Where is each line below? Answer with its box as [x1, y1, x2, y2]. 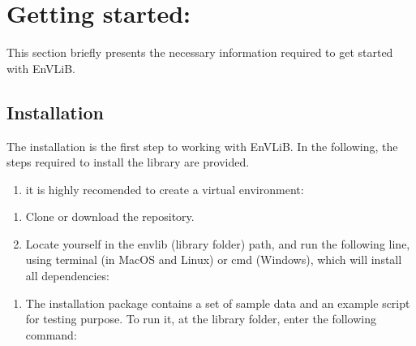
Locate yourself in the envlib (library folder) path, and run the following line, [25, 235, 410, 252]
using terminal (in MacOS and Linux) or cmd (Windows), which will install [25, 251, 402, 268]
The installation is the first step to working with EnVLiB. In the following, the [6, 137, 398, 154]
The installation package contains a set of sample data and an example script [25, 294, 410, 311]
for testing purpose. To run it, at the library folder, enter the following [25, 310, 376, 327]
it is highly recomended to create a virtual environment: [25, 180, 304, 197]
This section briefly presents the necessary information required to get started [6, 44, 393, 61]
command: [25, 326, 77, 343]
